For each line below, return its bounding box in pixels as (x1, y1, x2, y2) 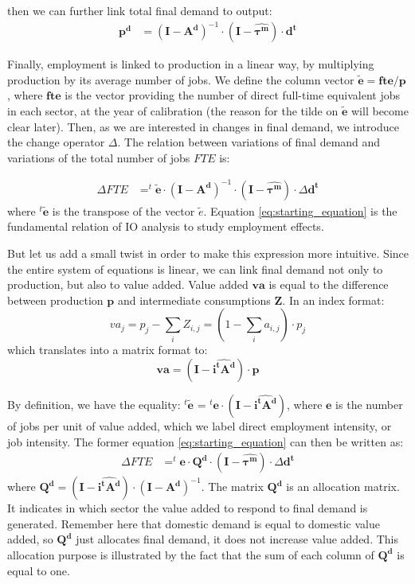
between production (7, 291, 104, 308)
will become (351, 102, 409, 119)
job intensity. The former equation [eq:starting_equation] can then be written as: (7, 433, 404, 450)
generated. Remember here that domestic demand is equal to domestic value (7, 515, 380, 531)
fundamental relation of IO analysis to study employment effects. (7, 218, 324, 235)
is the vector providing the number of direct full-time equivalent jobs (65, 87, 400, 103)
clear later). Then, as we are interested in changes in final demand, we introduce (7, 118, 399, 134)
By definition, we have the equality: (7, 395, 181, 412)
